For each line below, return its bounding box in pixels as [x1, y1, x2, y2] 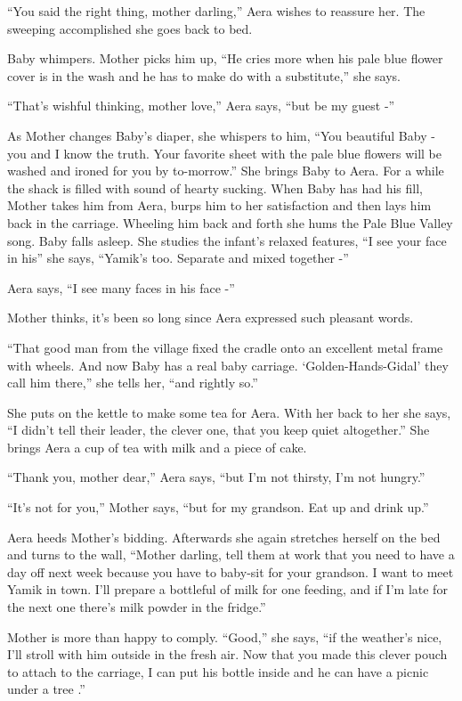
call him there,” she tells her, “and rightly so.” [7, 373, 258, 392]
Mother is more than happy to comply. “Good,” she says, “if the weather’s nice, [7, 627, 442, 646]
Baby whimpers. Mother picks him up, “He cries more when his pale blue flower [7, 49, 443, 68]
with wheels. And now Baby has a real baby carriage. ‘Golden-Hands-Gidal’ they [7, 355, 449, 374]
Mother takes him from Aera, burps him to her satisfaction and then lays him [7, 196, 432, 215]
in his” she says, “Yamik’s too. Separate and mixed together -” [7, 249, 349, 267]
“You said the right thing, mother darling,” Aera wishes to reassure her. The [7, 2, 426, 20]
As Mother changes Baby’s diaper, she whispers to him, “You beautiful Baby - [7, 126, 435, 144]
